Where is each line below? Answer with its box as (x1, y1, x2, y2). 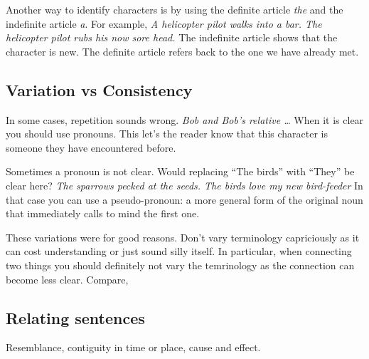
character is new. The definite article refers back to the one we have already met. (6, 43, 359, 58)
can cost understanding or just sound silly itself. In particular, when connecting (6, 244, 352, 259)
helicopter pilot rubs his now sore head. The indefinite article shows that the (6, 30, 338, 45)
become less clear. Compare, (6, 271, 129, 286)
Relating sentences (6, 306, 145, 328)
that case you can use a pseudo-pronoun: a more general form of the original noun (6, 192, 363, 207)
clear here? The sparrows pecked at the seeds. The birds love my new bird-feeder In (6, 177, 363, 192)
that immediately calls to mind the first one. (6, 206, 200, 221)
